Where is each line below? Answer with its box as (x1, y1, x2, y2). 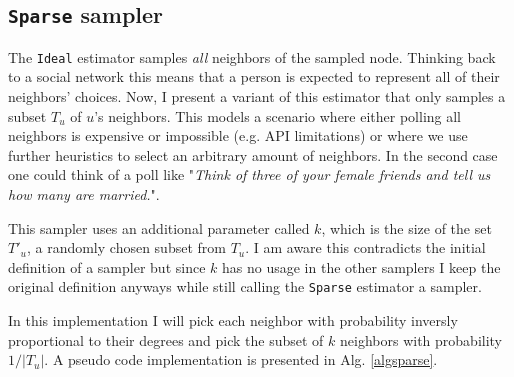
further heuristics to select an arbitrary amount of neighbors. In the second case (8, 144, 498, 165)
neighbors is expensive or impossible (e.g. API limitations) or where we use (8, 125, 468, 146)
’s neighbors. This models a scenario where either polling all (94, 105, 462, 126)
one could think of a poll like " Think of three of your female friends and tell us (8, 164, 491, 185)
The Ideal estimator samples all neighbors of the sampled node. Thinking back (8, 46, 496, 67)
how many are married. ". (8, 184, 160, 204)
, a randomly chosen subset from (26, 237, 226, 258)
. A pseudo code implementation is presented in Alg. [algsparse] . (44, 349, 438, 370)
